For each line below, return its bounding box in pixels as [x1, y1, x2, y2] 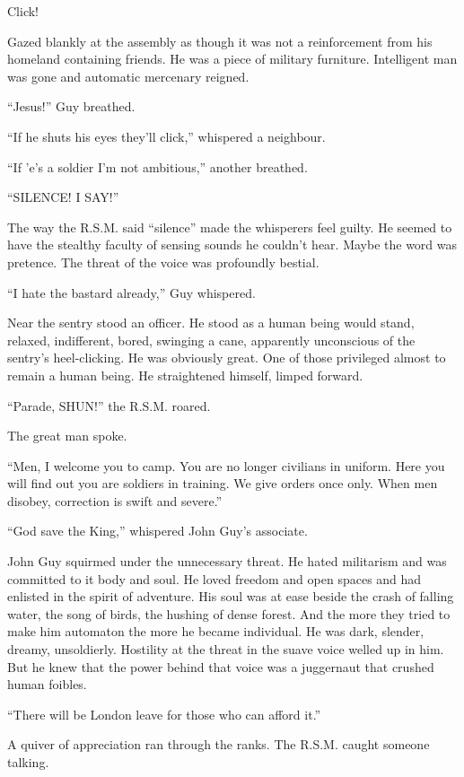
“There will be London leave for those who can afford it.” [7, 704, 321, 723]
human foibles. [7, 675, 87, 694]
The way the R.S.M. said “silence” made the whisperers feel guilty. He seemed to [7, 217, 452, 236]
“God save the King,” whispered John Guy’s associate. [7, 521, 308, 540]
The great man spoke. [7, 426, 127, 445]
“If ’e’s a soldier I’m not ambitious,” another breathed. [7, 157, 308, 176]
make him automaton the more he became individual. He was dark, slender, [7, 622, 425, 641]
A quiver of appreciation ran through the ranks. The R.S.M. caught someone [7, 735, 430, 754]
